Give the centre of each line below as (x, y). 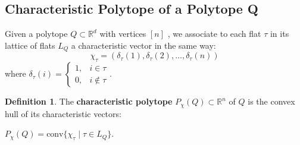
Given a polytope (36, 34)
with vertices (123, 34)
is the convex (271, 101)
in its (279, 34)
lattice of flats (30, 45)
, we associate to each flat (214, 34)
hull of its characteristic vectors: (63, 113)
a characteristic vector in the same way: (143, 45)
